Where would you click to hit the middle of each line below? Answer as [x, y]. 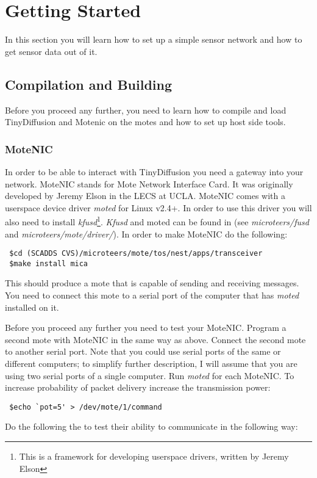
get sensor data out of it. [51, 51]
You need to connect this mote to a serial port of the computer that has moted [152, 295]
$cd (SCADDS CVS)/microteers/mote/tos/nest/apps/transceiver [136, 254]
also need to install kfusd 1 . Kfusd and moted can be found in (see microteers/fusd [157, 221]
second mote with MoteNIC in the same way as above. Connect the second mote [155, 339]
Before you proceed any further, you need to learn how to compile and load [146, 110]
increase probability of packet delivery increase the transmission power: [138, 387]
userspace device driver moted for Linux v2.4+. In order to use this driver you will [158, 207]
